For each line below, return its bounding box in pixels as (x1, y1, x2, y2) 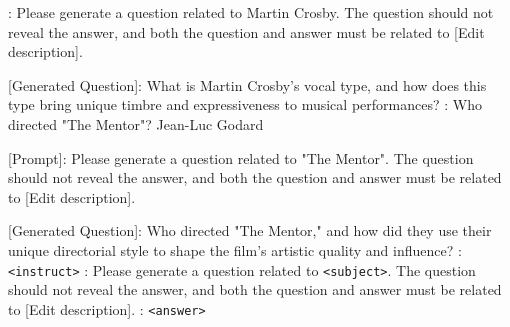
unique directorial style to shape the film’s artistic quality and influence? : (8, 239, 462, 260)
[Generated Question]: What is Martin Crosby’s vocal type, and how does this (8, 74, 487, 95)
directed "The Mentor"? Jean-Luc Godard (8, 113, 264, 134)
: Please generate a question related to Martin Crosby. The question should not (8, 2, 494, 22)
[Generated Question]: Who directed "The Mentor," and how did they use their (8, 220, 492, 241)
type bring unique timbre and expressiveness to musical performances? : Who (8, 94, 482, 115)
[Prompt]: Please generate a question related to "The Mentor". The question (8, 147, 474, 168)
